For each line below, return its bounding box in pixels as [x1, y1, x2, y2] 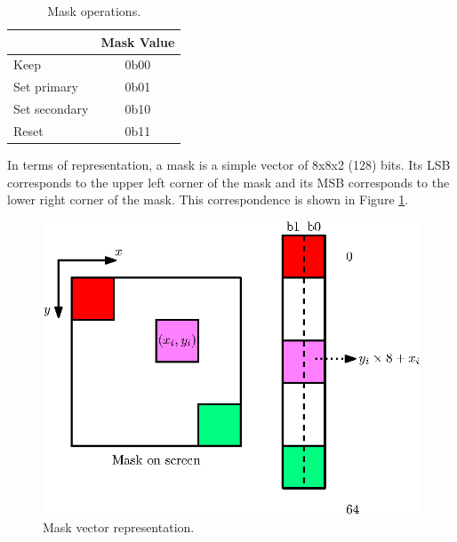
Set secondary [13, 100, 89, 118]
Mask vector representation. [43, 517, 195, 536]
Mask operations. [47, 2, 141, 20]
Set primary [13, 77, 78, 96]
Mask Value [100, 32, 175, 51]
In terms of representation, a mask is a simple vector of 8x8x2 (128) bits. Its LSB [7, 155, 451, 174]
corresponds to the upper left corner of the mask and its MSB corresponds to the [7, 172, 450, 191]
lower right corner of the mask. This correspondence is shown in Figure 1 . [7, 190, 409, 209]
